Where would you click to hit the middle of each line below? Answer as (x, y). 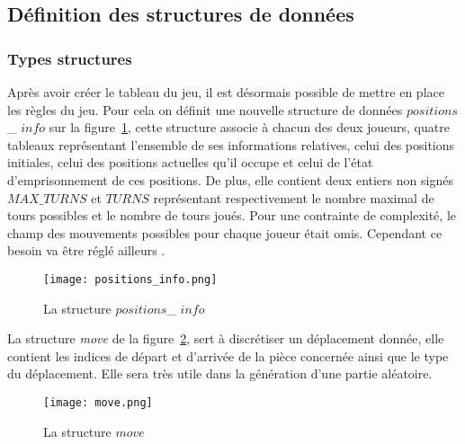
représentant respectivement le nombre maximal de (294, 197)
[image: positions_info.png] (130, 279)
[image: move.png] (98, 402)
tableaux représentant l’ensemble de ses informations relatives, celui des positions (231, 144)
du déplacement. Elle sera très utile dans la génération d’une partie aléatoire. (220, 373)
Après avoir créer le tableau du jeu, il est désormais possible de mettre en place (226, 92)
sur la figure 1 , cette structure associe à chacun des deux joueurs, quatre (249, 127)
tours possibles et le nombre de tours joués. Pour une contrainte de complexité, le (232, 215)
